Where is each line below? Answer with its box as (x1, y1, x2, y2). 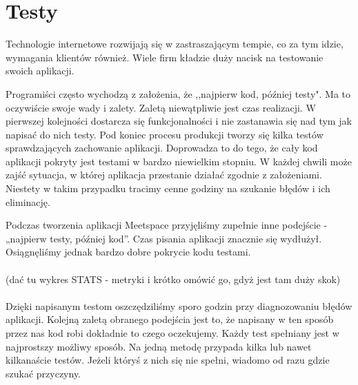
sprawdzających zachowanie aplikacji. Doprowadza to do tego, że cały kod (6, 141, 318, 155)
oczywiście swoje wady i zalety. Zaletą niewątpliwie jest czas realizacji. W (6, 100, 316, 114)
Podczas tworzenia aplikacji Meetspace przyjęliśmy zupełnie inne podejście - (6, 218, 328, 232)
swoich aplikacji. (6, 63, 74, 78)
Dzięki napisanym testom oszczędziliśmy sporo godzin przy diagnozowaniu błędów (6, 298, 352, 313)
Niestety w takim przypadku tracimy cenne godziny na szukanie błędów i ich (6, 181, 330, 196)
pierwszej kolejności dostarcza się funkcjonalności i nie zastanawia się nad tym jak (6, 114, 352, 128)
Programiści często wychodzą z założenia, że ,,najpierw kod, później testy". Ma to (6, 86, 351, 101)
